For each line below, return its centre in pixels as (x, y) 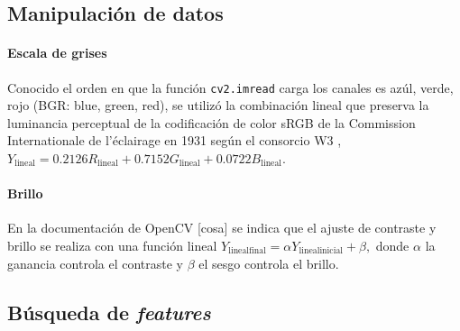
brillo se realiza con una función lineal (112, 245)
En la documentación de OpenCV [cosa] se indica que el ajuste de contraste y (222, 228)
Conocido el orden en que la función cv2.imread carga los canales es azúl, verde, (230, 87)
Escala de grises (57, 53)
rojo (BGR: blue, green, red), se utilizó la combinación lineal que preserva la (218, 105)
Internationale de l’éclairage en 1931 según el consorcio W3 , (175, 140)
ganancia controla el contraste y (95, 263)
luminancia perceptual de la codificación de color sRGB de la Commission (212, 122)
